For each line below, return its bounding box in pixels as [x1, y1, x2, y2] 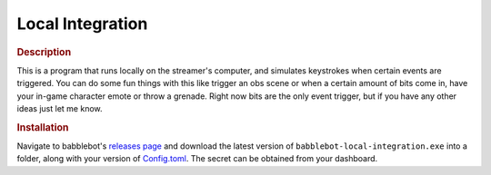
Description [16, 45, 72, 58]
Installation [16, 121, 69, 133]
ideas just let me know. [16, 102, 104, 113]
